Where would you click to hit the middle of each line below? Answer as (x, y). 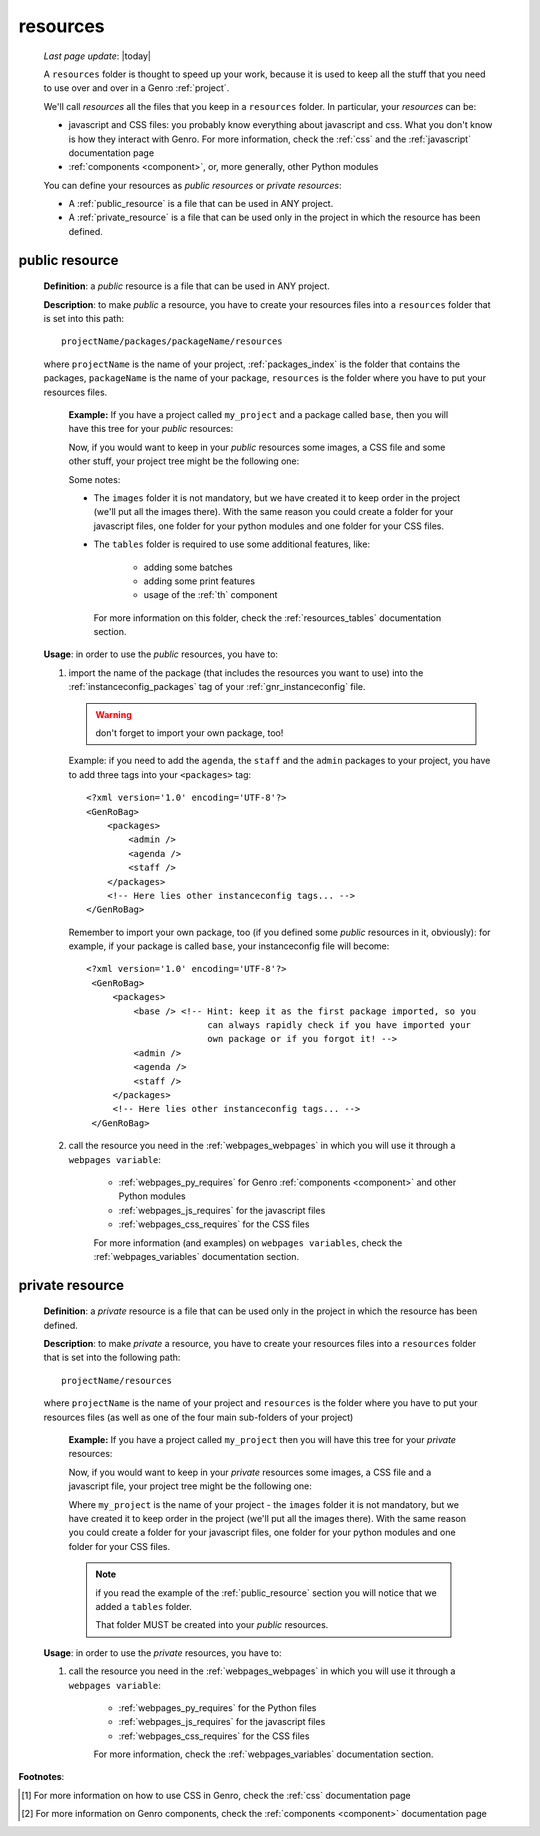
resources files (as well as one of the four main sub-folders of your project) (198, 1417)
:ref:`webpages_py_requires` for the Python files (217, 1707)
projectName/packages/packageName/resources (172, 341)
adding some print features (199, 581)
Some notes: (94, 479)
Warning (113, 714)
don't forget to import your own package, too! (189, 733)
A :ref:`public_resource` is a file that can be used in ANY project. (201, 204)
